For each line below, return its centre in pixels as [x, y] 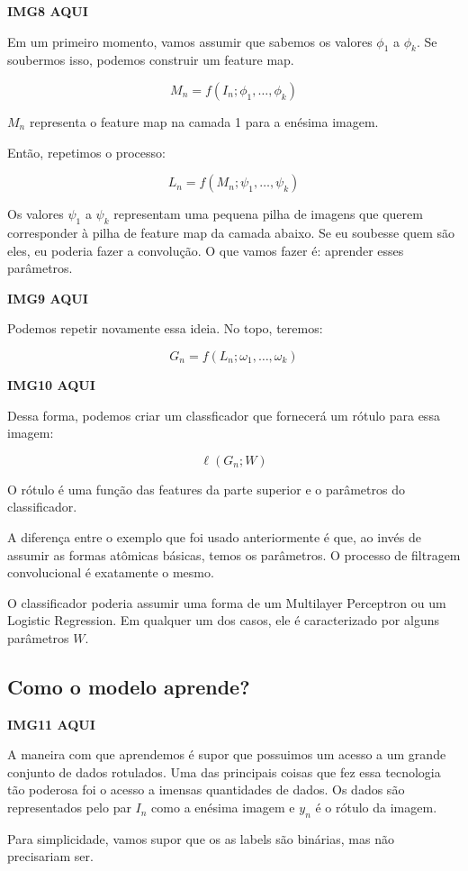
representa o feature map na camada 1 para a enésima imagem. [204, 121]
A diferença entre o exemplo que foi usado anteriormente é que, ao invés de [214, 536]
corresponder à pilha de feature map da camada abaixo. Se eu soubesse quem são [231, 232]
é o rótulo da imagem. [376, 807]
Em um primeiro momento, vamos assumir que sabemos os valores [190, 41]
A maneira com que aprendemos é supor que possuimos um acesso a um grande [227, 754]
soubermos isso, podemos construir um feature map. [151, 60]
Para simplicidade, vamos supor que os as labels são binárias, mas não [201, 838]
